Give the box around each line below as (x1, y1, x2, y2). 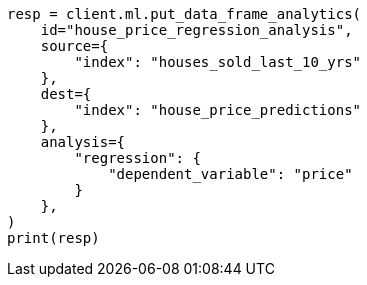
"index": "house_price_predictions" (74, 102, 362, 118)
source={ (40, 38, 109, 54)
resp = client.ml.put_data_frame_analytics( (7, 6, 362, 22)
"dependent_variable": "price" (108, 166, 353, 182)
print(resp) (7, 230, 100, 246)
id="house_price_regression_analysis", (40, 22, 353, 38)
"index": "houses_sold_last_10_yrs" (74, 54, 362, 70)
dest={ (40, 86, 92, 102)
